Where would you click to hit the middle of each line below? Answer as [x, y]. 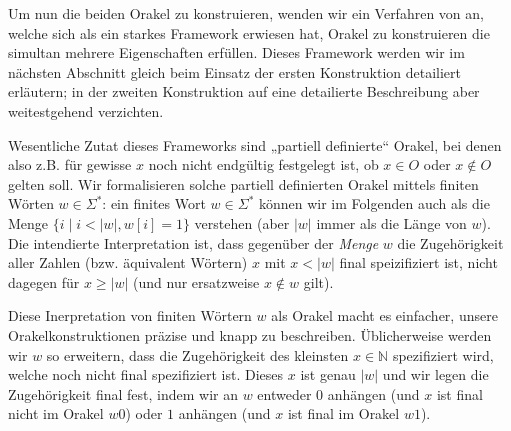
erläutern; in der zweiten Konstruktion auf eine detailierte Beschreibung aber [244, 91]
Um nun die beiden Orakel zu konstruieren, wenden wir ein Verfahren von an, [246, 13]
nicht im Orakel [56, 413]
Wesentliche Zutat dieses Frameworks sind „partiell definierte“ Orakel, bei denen [255, 144]
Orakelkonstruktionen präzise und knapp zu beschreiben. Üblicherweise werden [250, 334]
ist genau [328, 374]
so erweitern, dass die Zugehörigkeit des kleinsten [197, 354]
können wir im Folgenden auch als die [374, 203]
